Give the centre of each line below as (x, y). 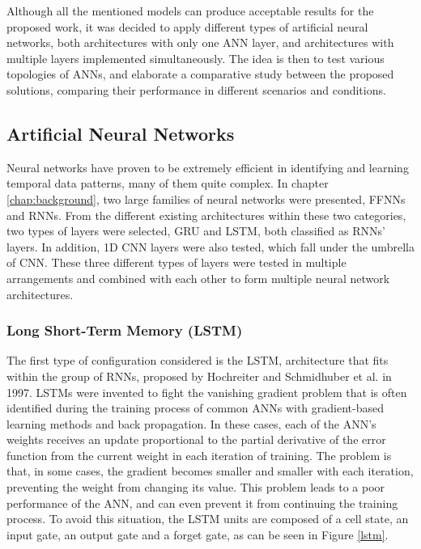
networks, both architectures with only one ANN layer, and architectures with (200, 42)
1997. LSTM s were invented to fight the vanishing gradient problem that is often (207, 392)
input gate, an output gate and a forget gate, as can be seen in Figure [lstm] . (198, 534)
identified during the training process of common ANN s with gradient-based (195, 408)
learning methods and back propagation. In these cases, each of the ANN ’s (191, 423)
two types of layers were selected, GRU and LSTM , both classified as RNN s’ (196, 231)
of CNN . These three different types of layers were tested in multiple (176, 262)
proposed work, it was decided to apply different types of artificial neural (187, 26)
